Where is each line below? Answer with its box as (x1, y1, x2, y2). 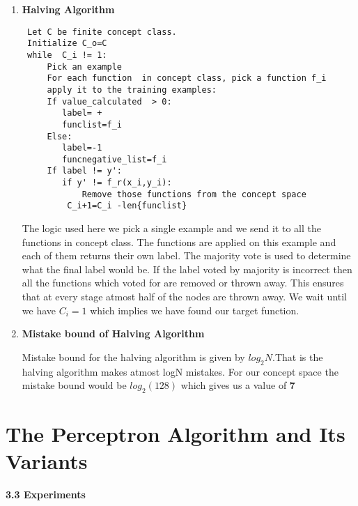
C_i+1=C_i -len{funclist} (67, 201, 187, 211)
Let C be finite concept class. (26, 26, 177, 37)
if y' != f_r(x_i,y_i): (62, 178, 172, 188)
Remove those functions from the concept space (81, 189, 306, 199)
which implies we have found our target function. (90, 302, 299, 317)
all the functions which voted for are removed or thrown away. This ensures (22, 275, 344, 290)
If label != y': (47, 166, 122, 176)
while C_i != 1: (26, 49, 107, 60)
